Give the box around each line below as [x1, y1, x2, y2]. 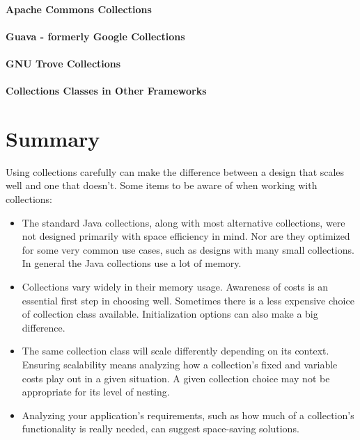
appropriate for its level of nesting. [22, 384, 170, 399]
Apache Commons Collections [6, 1, 152, 16]
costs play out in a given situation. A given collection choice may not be [22, 370, 330, 385]
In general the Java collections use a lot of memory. [22, 256, 242, 270]
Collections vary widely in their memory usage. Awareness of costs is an [22, 279, 329, 294]
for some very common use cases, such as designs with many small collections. [22, 242, 354, 256]
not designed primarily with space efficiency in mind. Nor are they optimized [22, 229, 350, 243]
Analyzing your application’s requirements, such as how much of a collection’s [22, 407, 354, 422]
